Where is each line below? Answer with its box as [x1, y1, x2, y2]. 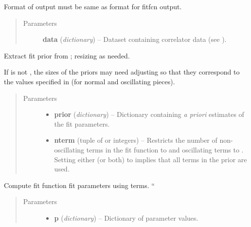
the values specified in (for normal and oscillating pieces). [4, 76, 175, 86]
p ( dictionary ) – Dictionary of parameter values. [54, 212, 198, 223]
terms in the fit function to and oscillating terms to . [86, 144, 244, 154]
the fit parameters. [54, 118, 110, 129]
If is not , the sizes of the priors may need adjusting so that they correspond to [4, 67, 240, 77]
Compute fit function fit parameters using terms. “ [4, 180, 155, 190]
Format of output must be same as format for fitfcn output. [4, 1, 182, 11]
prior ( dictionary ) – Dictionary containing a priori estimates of [54, 109, 244, 119]
